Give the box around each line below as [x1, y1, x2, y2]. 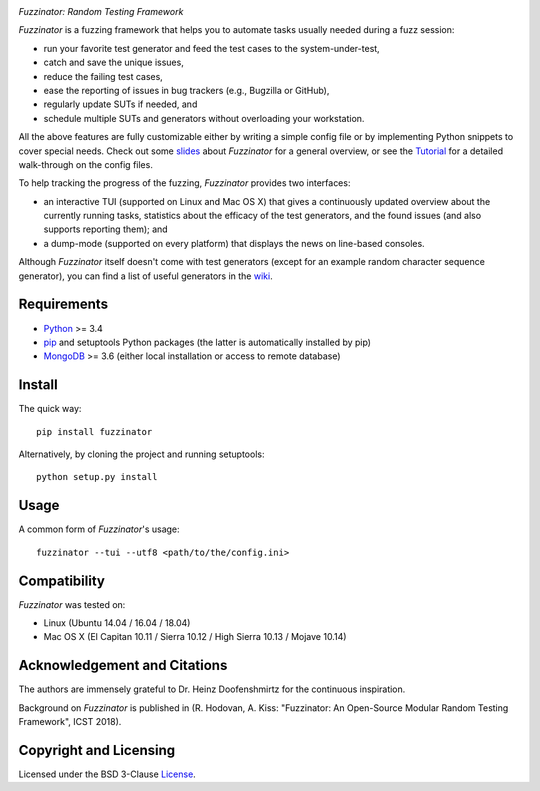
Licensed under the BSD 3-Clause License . [18, 768, 197, 780]
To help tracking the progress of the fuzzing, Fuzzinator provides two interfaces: [18, 177, 351, 189]
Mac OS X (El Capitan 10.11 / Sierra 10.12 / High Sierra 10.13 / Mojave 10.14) [43, 631, 347, 643]
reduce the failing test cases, [43, 70, 164, 82]
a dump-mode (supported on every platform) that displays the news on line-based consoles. [43, 237, 425, 249]
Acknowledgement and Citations [18, 657, 228, 674]
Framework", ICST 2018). [18, 716, 122, 728]
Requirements [18, 296, 109, 313]
